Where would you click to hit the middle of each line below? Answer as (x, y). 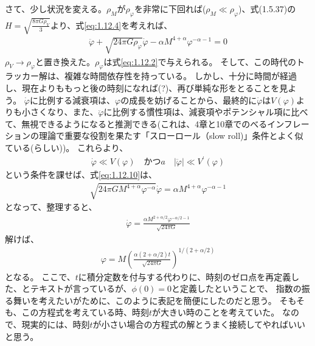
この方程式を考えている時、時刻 (85, 312)
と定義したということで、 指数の (237, 288)
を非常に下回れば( (170, 9)
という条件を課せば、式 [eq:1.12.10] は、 (81, 175)
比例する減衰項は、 (76, 100)
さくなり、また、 (64, 112)
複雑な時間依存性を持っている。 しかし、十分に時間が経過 (180, 76)
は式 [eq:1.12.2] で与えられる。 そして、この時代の (200, 61)
